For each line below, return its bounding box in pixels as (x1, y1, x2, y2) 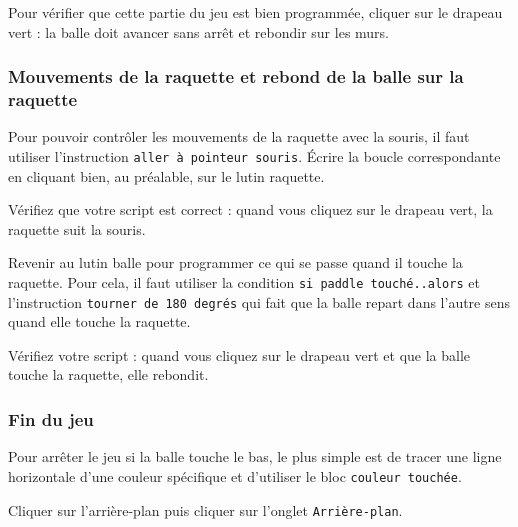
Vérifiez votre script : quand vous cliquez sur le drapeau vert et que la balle (8, 344, 471, 365)
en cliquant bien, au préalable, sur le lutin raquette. (8, 165, 325, 186)
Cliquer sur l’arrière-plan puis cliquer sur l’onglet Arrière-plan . (8, 499, 403, 520)
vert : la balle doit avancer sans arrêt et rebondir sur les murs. (8, 21, 390, 42)
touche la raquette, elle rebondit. (8, 364, 209, 385)
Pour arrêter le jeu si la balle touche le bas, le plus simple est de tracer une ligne (8, 446, 502, 467)
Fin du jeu (8, 406, 94, 431)
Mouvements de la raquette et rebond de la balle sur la (8, 64, 464, 89)
